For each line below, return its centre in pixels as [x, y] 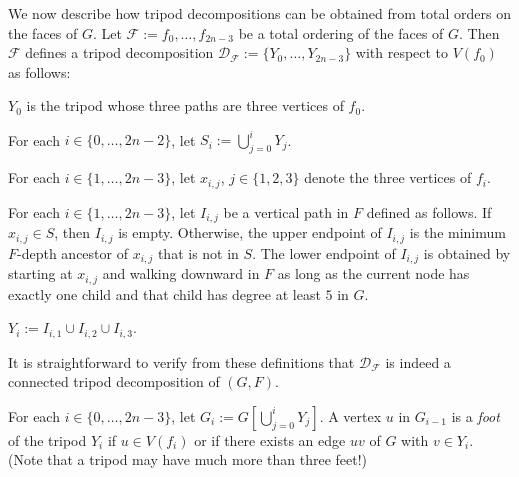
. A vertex [350, 415]
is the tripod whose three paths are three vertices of [185, 105]
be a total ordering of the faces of [341, 32]
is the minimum [457, 232]
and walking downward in [181, 273]
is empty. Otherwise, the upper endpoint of [250, 232]
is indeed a [418, 361]
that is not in [198, 252]
